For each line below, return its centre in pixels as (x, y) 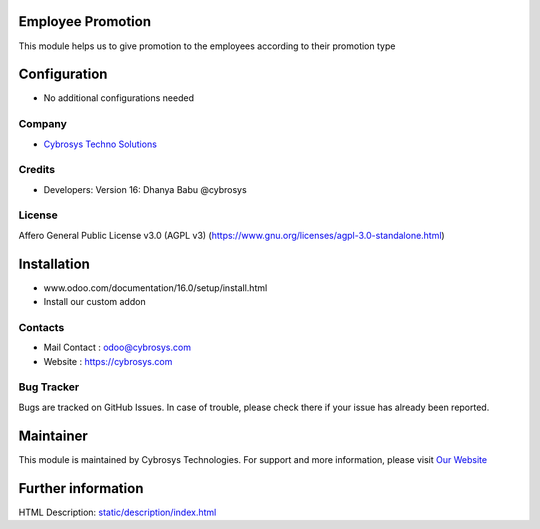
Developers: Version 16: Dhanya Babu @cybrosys (145, 189)
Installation (54, 263)
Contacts (41, 327)
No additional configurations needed (119, 98)
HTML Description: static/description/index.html (117, 512)
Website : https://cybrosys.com (108, 361)
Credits (36, 170)
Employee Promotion (85, 21)
